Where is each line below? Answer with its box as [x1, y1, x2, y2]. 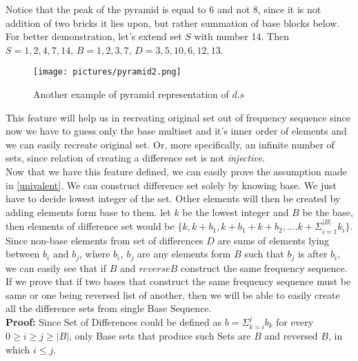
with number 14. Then [194, 29, 289, 43]
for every [276, 315, 314, 329]
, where [79, 246, 110, 261]
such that [244, 246, 284, 261]
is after [297, 246, 328, 261]
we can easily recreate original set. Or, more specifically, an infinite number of [6, 137, 335, 151]
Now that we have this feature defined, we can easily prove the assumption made [6, 164, 347, 178]
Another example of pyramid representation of [33, 87, 229, 101]
